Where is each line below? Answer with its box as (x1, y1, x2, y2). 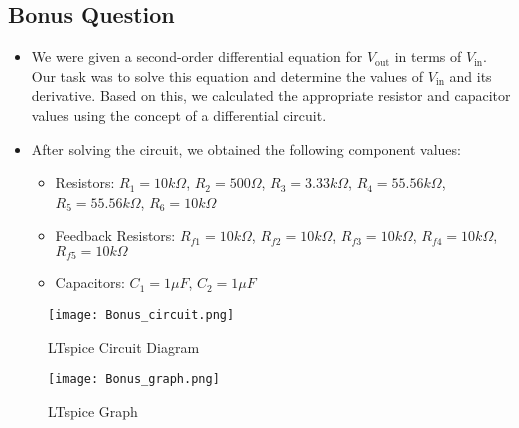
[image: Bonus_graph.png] (48, 372, 220, 387)
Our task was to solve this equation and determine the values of (31, 65, 424, 86)
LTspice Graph (48, 400, 138, 421)
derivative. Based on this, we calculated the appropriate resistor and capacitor (31, 85, 511, 106)
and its (449, 65, 492, 86)
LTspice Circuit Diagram (48, 336, 200, 357)
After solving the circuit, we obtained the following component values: (31, 138, 461, 159)
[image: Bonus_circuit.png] (48, 308, 235, 322)
